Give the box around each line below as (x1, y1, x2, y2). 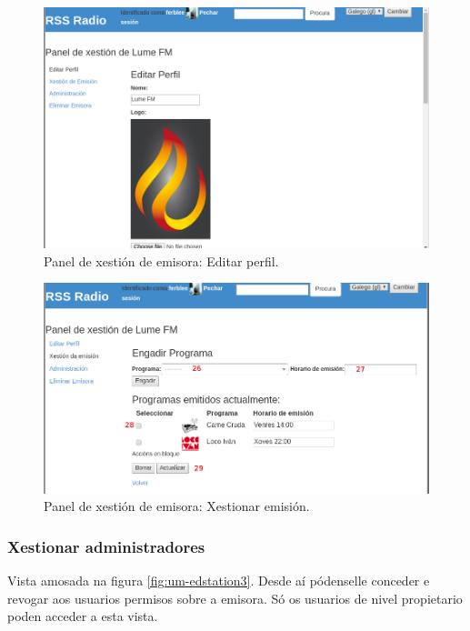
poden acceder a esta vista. (7, 606, 158, 626)
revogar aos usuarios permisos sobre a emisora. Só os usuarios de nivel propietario (7, 588, 463, 607)
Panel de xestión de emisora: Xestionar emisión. (44, 496, 310, 516)
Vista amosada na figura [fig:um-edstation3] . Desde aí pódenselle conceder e (7, 571, 430, 590)
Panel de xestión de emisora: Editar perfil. (44, 251, 279, 270)
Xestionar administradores (7, 535, 205, 557)
